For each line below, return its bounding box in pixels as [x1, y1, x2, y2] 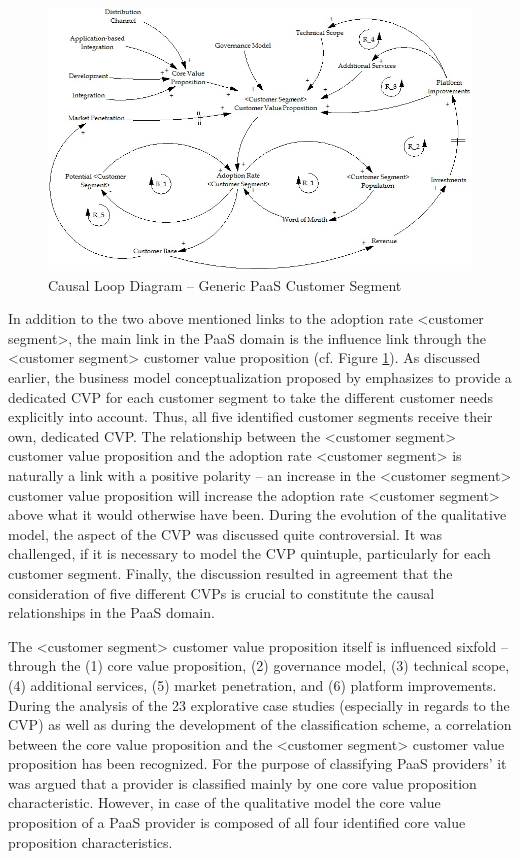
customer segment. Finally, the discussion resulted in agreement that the [8, 562, 453, 583]
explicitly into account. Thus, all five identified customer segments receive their [8, 406, 493, 427]
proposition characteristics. [8, 831, 173, 852]
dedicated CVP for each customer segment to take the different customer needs [8, 386, 494, 407]
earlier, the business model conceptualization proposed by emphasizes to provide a [8, 367, 512, 387]
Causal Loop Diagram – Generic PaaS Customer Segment [48, 274, 402, 295]
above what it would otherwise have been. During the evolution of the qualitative [8, 504, 507, 525]
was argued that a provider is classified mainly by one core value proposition [8, 772, 477, 793]
